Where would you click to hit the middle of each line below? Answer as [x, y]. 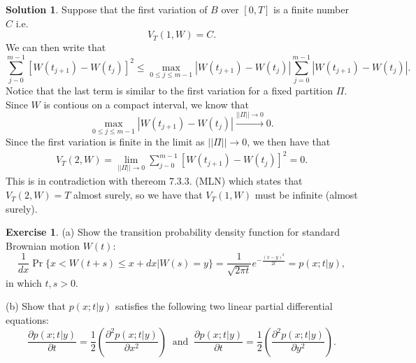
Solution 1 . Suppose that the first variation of [107, 9]
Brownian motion [43, 245]
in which [24, 282]
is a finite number [311, 9]
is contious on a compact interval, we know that [146, 104]
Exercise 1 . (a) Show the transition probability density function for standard [173, 232]
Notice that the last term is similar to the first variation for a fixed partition [169, 90]
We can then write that [56, 47]
